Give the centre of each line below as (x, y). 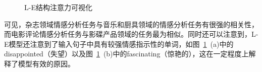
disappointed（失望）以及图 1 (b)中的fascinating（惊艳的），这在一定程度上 (126, 54)
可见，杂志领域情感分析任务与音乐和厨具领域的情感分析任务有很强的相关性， (131, 24)
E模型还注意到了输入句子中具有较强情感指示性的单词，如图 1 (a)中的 (119, 44)
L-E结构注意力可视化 (58, 7)
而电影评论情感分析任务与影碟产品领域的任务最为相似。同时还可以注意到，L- (131, 34)
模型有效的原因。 (46, 63)
